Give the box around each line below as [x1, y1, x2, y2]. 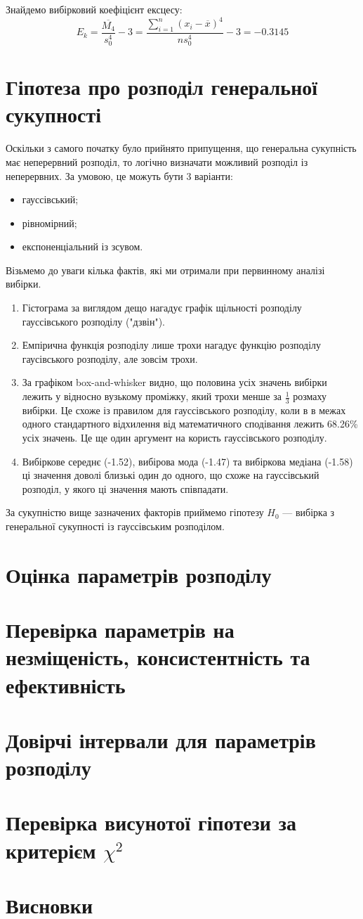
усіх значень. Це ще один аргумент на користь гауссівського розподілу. [22, 430, 327, 445]
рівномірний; [22, 215, 77, 230]
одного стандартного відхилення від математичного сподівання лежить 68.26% [22, 416, 358, 431]
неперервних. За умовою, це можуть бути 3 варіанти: [6, 168, 233, 183]
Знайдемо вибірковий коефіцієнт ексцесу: [6, 2, 183, 16]
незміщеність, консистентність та [6, 643, 310, 671]
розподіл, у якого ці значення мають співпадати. [22, 481, 229, 496]
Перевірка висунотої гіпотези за [6, 808, 296, 837]
